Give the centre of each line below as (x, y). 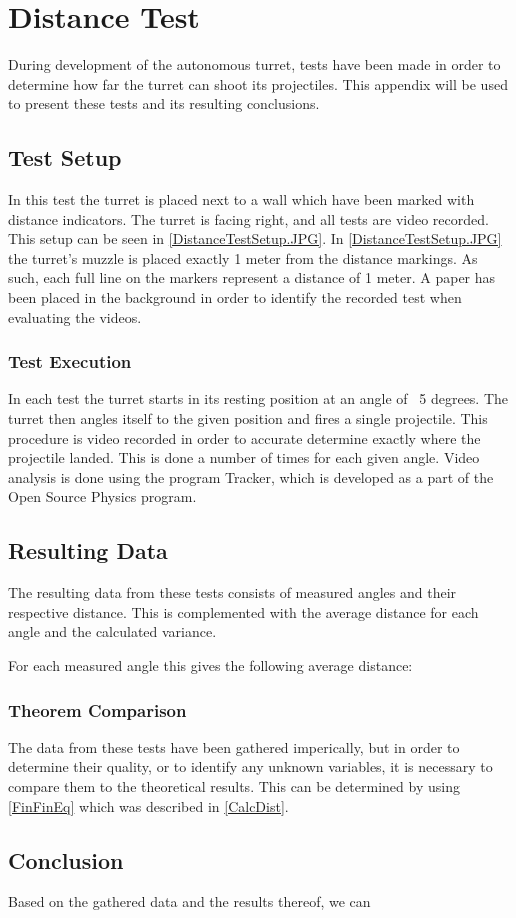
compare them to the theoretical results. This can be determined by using (234, 786)
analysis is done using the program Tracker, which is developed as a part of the (251, 476)
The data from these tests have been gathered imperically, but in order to (234, 746)
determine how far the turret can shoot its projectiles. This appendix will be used (258, 83)
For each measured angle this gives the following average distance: (210, 665)
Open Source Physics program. (102, 496)
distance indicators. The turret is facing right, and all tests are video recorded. (248, 218)
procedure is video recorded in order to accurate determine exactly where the (244, 437)
